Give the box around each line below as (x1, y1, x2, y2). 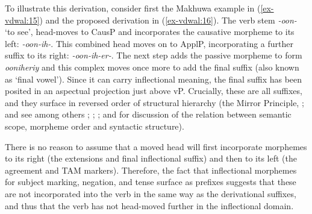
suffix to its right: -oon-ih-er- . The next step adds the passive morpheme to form (5, 49, 302, 61)
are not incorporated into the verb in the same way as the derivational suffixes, (5, 187, 296, 200)
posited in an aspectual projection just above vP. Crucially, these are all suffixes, (5, 84, 302, 97)
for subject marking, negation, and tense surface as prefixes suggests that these (5, 175, 296, 188)
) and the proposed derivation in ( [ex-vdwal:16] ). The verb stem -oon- (39, 13, 297, 26)
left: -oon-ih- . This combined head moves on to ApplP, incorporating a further (5, 37, 294, 49)
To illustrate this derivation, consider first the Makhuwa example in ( (5, 2, 261, 14)
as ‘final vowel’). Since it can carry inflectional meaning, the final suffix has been (5, 72, 302, 85)
